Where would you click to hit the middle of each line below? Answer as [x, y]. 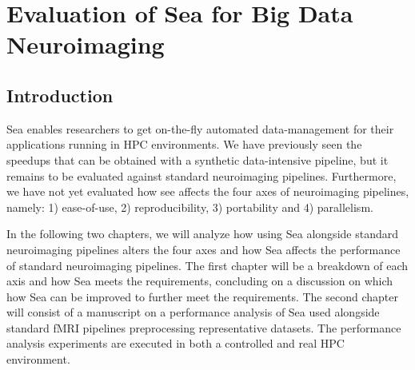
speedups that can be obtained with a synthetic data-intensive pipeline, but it [198, 159]
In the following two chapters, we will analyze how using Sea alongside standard [202, 234]
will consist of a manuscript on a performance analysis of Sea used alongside [193, 312]
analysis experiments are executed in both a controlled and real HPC [176, 343]
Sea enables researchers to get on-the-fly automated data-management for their [200, 128]
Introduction [60, 95]
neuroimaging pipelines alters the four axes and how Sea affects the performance [204, 249]
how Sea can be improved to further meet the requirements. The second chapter [202, 296]
